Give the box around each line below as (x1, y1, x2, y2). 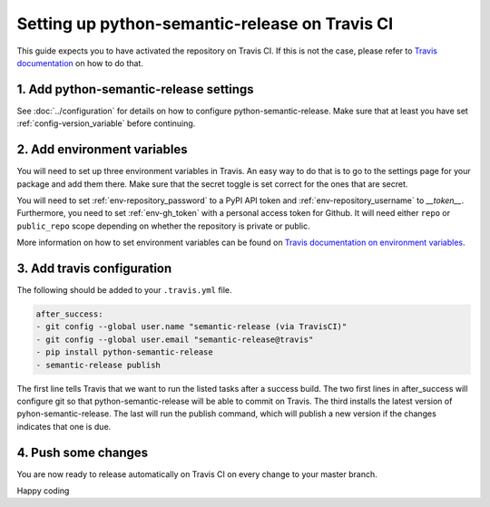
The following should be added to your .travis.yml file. (16, 285, 232, 295)
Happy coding (16, 485, 70, 496)
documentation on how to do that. (16, 57, 144, 68)
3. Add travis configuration (16, 260, 172, 276)
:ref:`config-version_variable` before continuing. (16, 118, 196, 129)
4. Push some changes (16, 444, 149, 460)
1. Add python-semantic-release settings (16, 82, 254, 97)
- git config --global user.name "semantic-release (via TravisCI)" (35, 322, 348, 332)
